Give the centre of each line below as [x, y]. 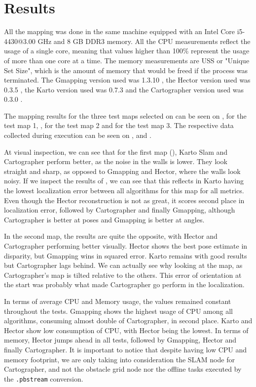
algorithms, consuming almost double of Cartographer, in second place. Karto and [128, 321]
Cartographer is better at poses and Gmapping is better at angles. [104, 219]
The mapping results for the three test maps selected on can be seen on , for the [125, 115]
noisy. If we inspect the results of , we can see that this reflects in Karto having [124, 181]
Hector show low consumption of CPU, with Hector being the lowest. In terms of [126, 330]
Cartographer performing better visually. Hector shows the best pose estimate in [126, 246]
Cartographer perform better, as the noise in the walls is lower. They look [116, 161]
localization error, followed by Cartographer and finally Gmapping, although [120, 210]
